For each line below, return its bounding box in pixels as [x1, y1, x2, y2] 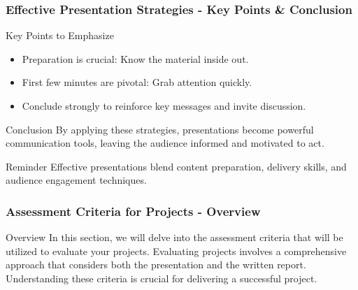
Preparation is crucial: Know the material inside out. [22, 51, 249, 66]
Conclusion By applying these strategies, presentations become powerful [6, 122, 314, 136]
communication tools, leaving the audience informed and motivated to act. [6, 136, 324, 150]
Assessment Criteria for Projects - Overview [6, 202, 261, 219]
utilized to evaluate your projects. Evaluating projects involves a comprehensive [6, 243, 347, 258]
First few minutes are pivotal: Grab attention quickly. [22, 75, 252, 89]
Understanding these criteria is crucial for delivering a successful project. [6, 270, 317, 285]
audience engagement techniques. [6, 173, 147, 187]
